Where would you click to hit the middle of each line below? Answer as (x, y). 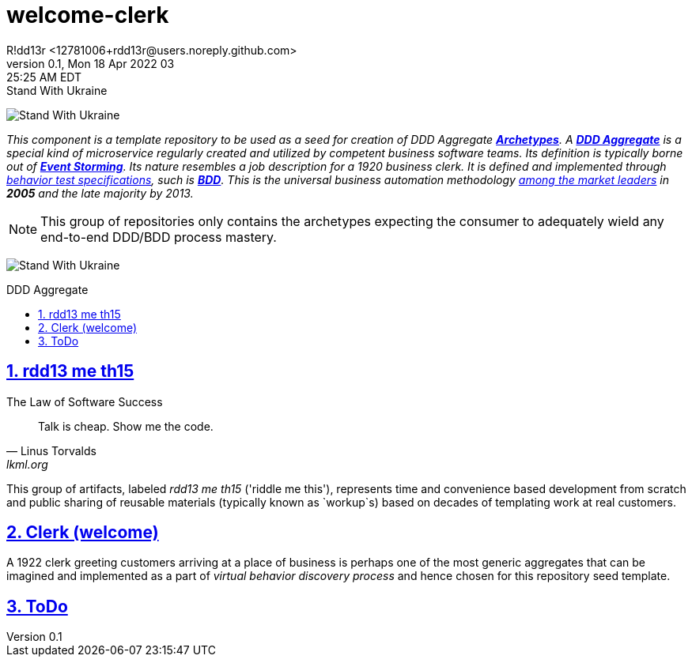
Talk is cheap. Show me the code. (126, 426)
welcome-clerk (88, 15)
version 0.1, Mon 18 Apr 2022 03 (91, 63)
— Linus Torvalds (51, 450)
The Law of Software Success (85, 401)
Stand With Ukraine (57, 90)
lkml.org (27, 464)
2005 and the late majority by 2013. (100, 193)
